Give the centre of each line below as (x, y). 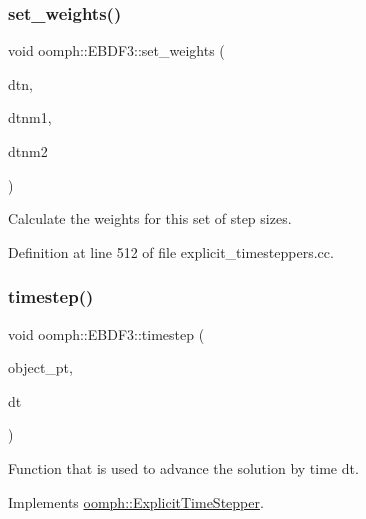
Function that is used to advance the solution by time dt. (183, 467)
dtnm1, (30, 117)
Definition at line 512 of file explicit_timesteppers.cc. (171, 251)
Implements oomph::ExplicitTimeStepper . (136, 501)
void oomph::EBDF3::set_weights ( (116, 50)
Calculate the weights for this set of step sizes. (150, 218)
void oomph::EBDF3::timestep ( (106, 333)
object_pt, (40, 367)
